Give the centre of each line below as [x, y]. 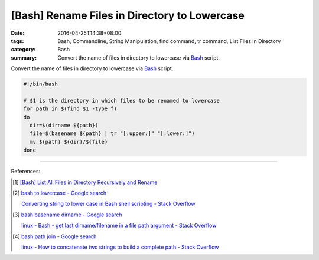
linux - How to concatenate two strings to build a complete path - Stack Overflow [120, 247]
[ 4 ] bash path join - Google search [55, 236]
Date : [18, 33]
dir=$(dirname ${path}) [64, 126]
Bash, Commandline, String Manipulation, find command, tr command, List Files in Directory [169, 41]
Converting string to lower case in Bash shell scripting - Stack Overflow [108, 204]
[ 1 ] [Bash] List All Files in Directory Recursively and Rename [85, 182]
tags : [17, 41]
